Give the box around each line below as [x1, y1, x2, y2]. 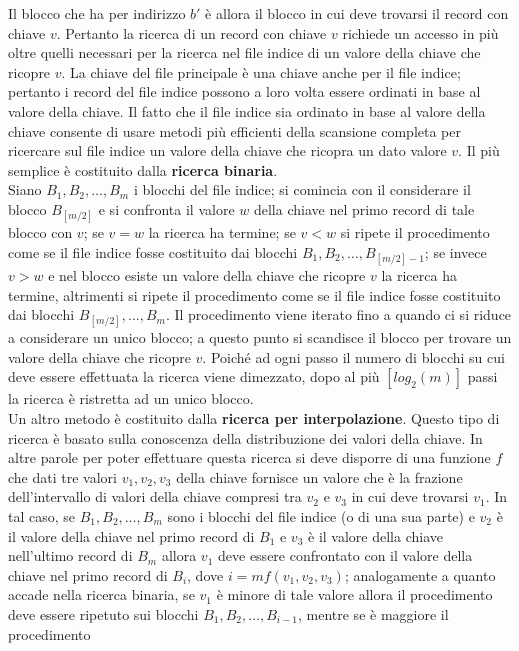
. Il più [458, 140, 500, 161]
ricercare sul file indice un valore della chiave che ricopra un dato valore [8, 140, 447, 161]
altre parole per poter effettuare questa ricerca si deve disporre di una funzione [8, 447, 491, 468]
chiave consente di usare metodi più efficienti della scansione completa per [8, 120, 461, 141]
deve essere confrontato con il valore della [218, 545, 473, 566]
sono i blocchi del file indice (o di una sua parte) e [167, 506, 475, 527]
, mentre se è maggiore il [297, 604, 449, 624]
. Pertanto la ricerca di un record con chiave [56, 22, 327, 43]
